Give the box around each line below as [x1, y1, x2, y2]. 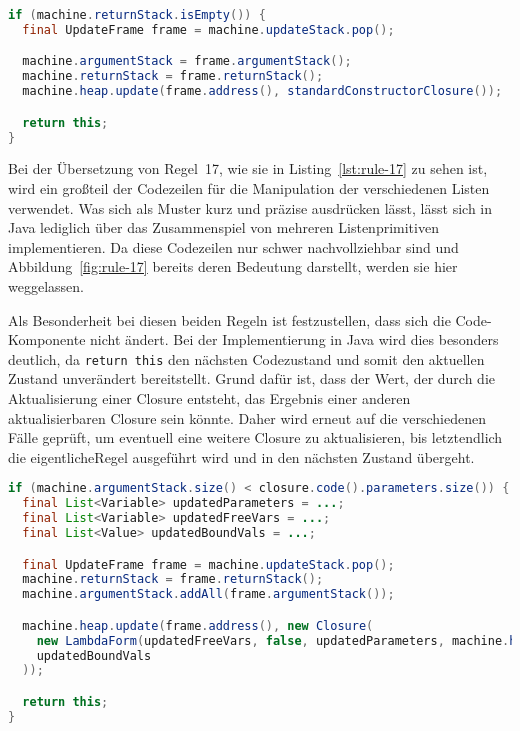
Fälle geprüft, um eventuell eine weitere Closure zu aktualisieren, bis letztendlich [8, 427, 503, 448]
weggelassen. [8, 276, 84, 296]
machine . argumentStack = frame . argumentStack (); [22, 54, 352, 69]
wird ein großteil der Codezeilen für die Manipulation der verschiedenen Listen [8, 178, 490, 199]
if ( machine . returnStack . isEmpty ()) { [8, 8, 266, 22]
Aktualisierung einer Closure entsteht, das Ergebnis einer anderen [8, 388, 411, 409]
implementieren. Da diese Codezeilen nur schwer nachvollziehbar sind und [8, 236, 459, 257]
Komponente [8, 329, 86, 350]
